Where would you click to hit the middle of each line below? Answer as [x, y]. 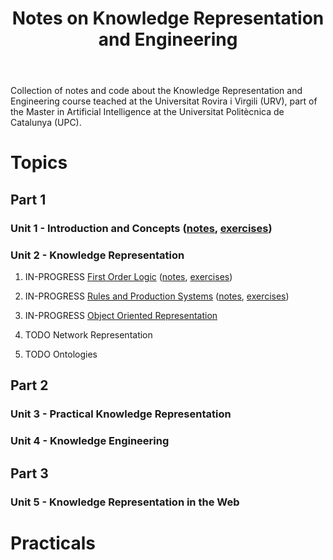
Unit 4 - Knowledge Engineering [90, 441]
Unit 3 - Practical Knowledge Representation [121, 414]
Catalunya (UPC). [46, 123]
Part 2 [29, 385]
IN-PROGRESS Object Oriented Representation [121, 315]
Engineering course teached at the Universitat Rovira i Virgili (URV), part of [164, 101]
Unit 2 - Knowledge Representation [97, 255]
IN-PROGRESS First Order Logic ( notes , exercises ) [128, 276]
